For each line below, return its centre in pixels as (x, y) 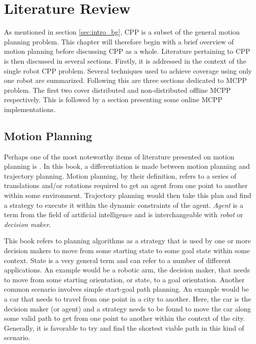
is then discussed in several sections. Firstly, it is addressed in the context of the (125, 60)
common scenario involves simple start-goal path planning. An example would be (127, 289)
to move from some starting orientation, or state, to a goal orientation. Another (124, 279)
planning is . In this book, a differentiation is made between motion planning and (127, 166)
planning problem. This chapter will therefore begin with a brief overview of (119, 41)
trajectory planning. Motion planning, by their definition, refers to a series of (120, 175)
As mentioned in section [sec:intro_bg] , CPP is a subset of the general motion (122, 32)
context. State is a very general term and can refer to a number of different (117, 260)
